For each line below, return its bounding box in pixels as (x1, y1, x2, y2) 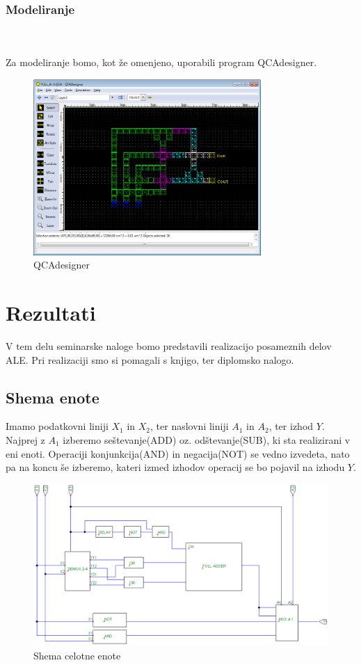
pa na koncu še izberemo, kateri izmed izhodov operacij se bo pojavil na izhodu (6, 460, 345, 474)
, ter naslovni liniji (150, 419, 229, 433)
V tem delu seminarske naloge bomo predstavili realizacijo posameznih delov (6, 338, 332, 353)
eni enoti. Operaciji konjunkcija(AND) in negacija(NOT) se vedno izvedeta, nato (6, 446, 350, 460)
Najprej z (6, 432, 45, 447)
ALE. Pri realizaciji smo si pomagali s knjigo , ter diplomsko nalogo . (6, 352, 294, 367)
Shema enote (6, 386, 99, 408)
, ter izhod (268, 419, 314, 433)
